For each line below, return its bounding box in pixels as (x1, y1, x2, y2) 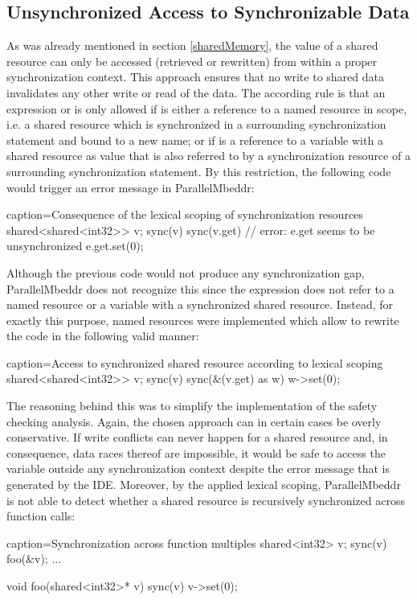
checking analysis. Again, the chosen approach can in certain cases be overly (6, 413, 382, 429)
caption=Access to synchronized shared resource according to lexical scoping (6, 354, 383, 371)
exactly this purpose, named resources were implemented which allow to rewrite (6, 311, 399, 328)
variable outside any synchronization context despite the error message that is (6, 460, 390, 477)
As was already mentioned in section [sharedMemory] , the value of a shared (6, 37, 378, 54)
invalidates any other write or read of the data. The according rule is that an (6, 84, 386, 101)
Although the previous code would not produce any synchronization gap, (6, 264, 365, 281)
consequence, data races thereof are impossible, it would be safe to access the (6, 444, 386, 461)
